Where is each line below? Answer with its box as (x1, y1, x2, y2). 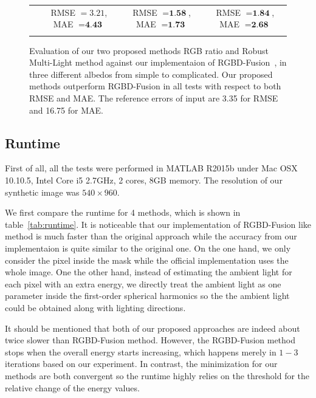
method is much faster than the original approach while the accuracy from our (5, 230, 297, 242)
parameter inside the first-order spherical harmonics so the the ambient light (5, 289, 290, 302)
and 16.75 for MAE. (29, 103, 103, 116)
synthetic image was (5, 185, 80, 198)
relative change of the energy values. (5, 381, 140, 394)
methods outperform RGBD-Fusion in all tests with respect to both (29, 80, 281, 92)
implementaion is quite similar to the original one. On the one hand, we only (5, 242, 291, 255)
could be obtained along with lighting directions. (5, 301, 186, 314)
